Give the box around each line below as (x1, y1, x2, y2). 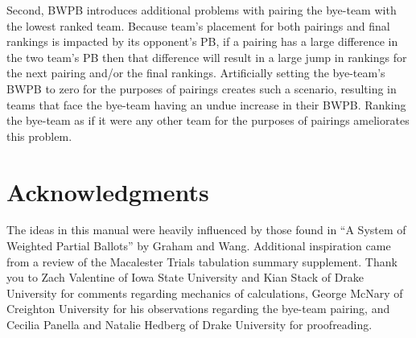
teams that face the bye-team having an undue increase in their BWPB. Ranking (6, 96, 406, 113)
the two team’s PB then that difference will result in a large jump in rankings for (6, 48, 407, 65)
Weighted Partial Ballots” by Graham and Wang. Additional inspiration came (6, 237, 391, 254)
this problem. (6, 127, 72, 144)
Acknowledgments (6, 175, 209, 208)
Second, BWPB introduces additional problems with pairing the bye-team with (6, 2, 397, 18)
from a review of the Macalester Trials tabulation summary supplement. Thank (6, 253, 397, 270)
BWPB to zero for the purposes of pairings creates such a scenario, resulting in (6, 80, 397, 97)
